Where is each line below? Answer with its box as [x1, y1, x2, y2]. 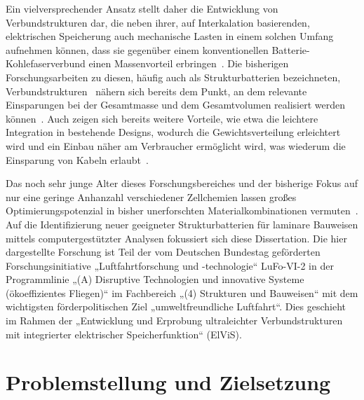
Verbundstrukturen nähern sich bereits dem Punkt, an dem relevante [6, 83, 307, 98]
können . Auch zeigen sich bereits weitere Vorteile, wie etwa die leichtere [6, 111, 318, 125]
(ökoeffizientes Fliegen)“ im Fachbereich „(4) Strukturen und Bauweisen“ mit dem [6, 285, 358, 300]
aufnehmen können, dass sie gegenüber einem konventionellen [6, 42, 269, 57]
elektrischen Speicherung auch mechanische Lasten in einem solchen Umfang [6, 29, 334, 43]
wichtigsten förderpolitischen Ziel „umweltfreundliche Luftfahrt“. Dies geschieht [6, 299, 346, 314]
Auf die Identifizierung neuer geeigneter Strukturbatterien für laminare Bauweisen [6, 216, 358, 231]
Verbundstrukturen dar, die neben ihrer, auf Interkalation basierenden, [6, 15, 310, 29]
